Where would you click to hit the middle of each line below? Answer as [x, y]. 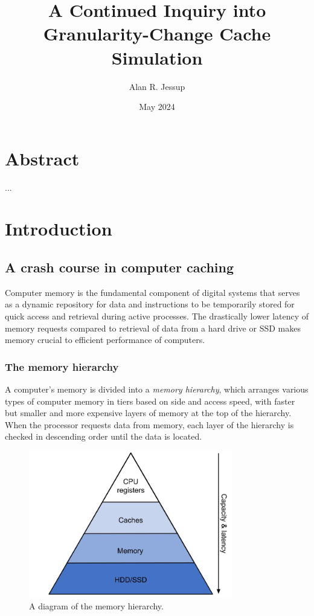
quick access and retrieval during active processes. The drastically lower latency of [157, 316]
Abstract [42, 158]
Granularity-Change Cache [157, 34]
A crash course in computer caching [120, 267]
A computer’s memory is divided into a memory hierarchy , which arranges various [157, 389]
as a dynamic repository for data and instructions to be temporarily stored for [150, 304]
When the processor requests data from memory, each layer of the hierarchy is [149, 424]
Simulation [157, 57]
